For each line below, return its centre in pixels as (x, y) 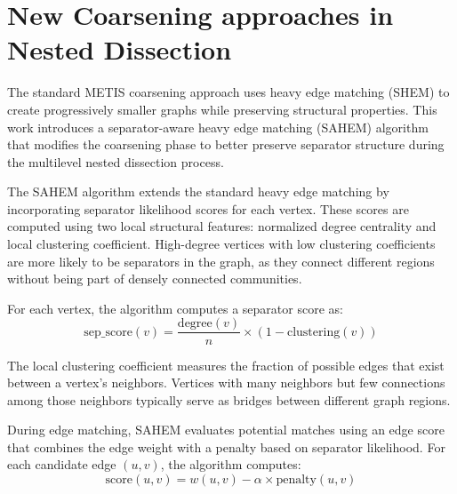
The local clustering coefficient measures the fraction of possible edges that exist (226, 365)
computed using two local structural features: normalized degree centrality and (222, 226)
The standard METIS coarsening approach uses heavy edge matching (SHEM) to (228, 92)
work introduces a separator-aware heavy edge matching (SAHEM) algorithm (218, 127)
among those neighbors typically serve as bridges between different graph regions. (229, 399)
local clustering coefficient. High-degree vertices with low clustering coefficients (221, 244)
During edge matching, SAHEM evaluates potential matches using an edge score (226, 430)
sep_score (108, 332)
